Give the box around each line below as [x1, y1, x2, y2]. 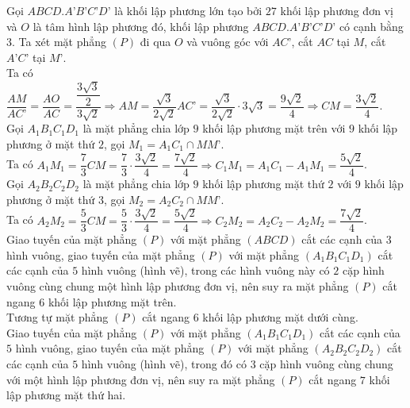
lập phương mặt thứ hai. [6, 387, 126, 403]
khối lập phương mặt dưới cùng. [202, 309, 358, 325]
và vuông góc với [186, 33, 269, 50]
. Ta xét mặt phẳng [12, 33, 106, 50]
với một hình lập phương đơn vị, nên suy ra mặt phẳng [6, 371, 275, 387]
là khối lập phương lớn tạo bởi [114, 2, 262, 18]
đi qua [140, 33, 171, 50]
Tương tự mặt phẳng [6, 309, 109, 325]
